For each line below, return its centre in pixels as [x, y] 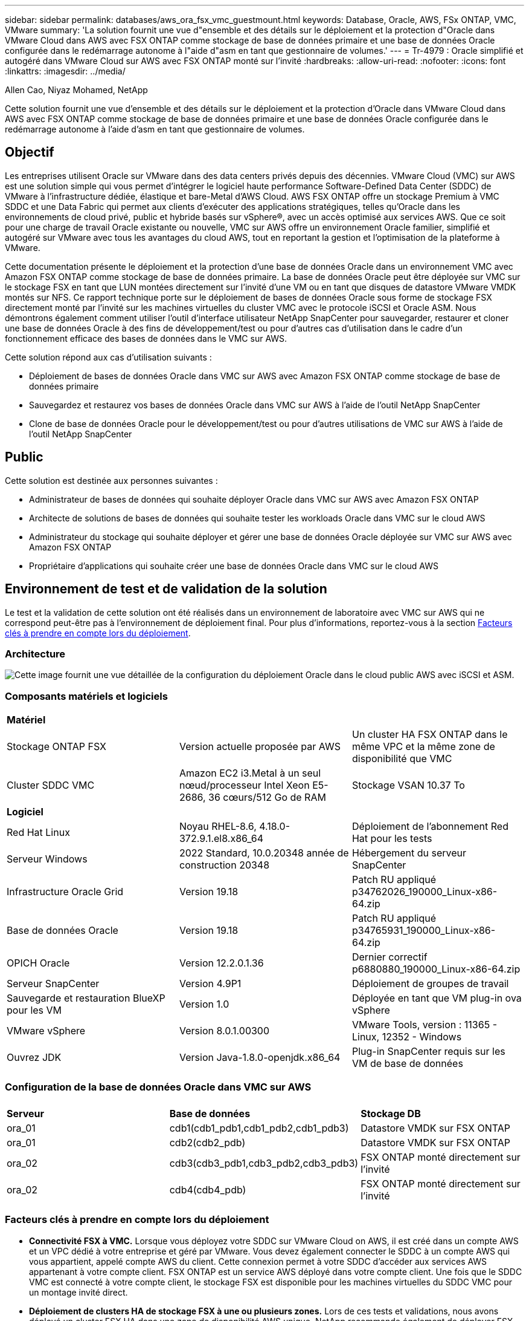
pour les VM [34, 1010]
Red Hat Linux [38, 833]
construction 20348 [224, 865]
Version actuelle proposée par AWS [260, 747]
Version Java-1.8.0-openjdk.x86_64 [260, 1058]
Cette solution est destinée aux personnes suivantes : [111, 480]
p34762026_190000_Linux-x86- [425, 892]
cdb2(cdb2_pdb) [207, 1142]
